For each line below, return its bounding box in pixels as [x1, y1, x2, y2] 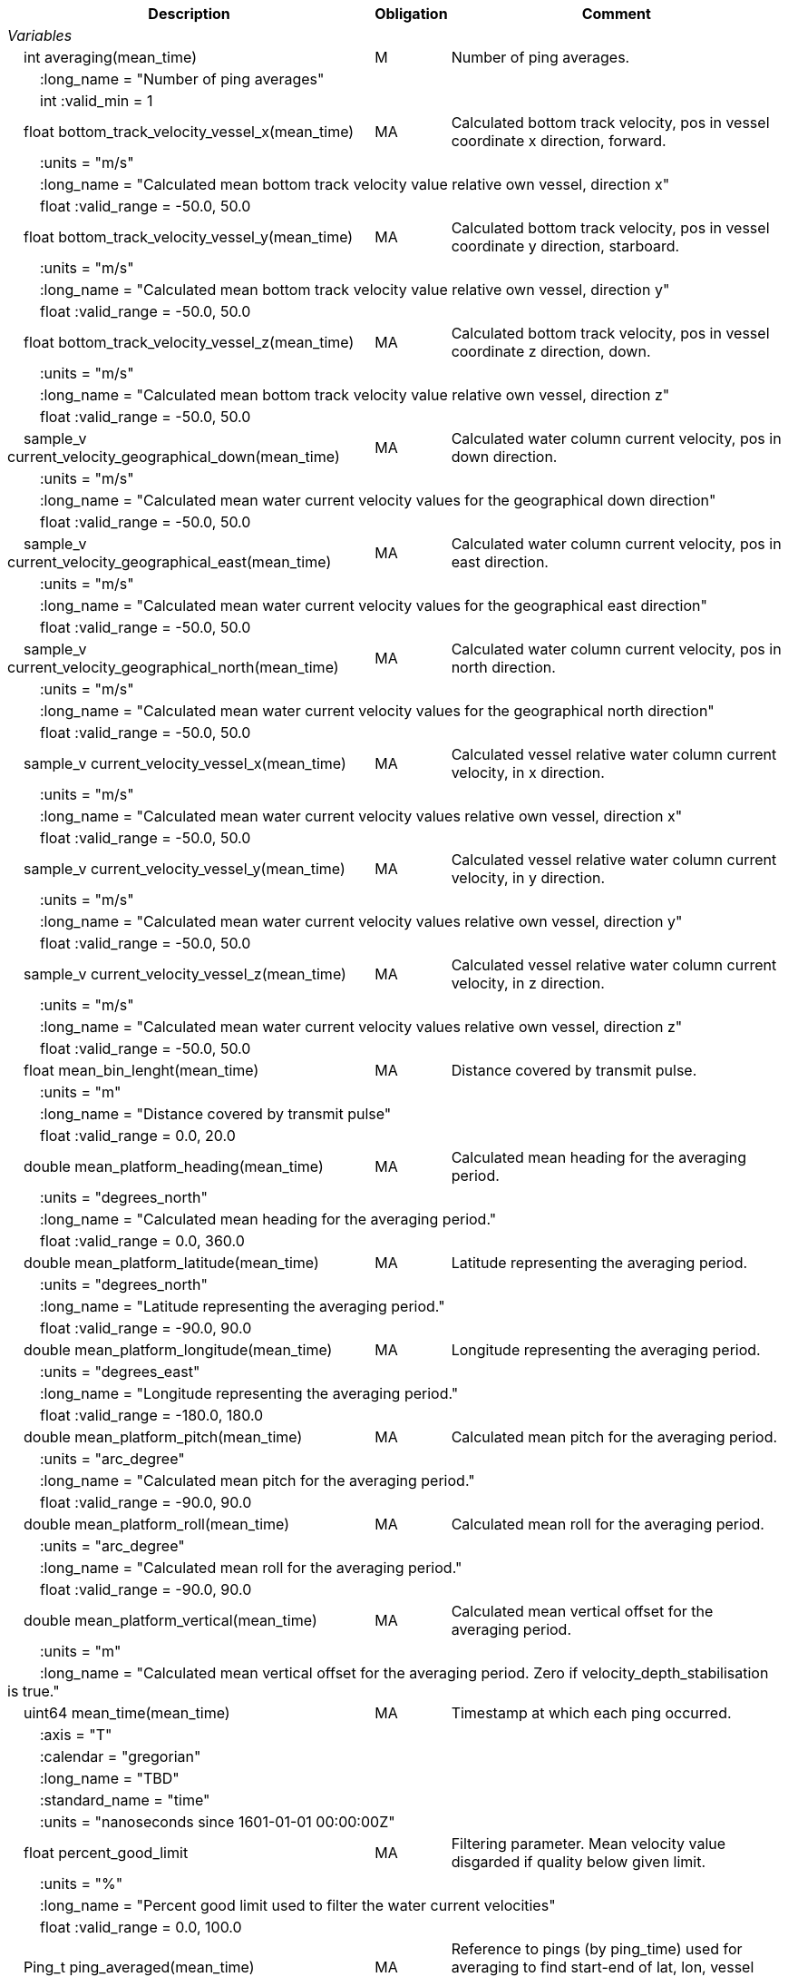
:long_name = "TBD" [40, 1769, 180, 1787]
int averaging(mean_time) [24, 48, 197, 66]
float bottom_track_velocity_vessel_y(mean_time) [24, 228, 354, 246]
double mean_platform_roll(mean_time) [24, 1515, 290, 1533]
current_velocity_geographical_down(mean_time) [7, 448, 340, 466]
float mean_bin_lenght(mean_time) [24, 1061, 259, 1079]
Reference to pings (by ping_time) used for [451, 1940, 743, 1958]
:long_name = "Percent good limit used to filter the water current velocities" [40, 1896, 556, 1914]
